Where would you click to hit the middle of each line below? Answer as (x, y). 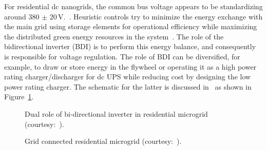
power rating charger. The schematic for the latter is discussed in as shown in (128, 86)
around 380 (22, 16)
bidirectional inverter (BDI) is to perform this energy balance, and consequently (130, 46)
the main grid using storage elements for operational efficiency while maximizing (131, 26)
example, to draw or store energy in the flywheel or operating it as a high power (130, 66)
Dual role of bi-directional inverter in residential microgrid (116, 113)
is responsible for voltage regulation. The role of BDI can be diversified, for (122, 56)
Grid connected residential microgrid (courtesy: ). (103, 141)
